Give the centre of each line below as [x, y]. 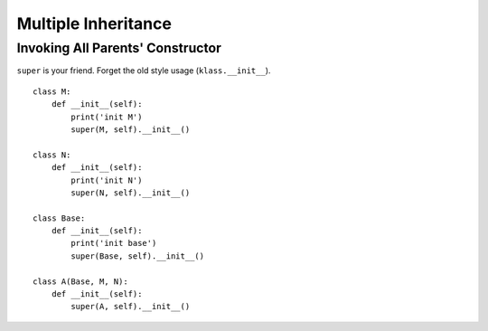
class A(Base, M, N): [80, 281]
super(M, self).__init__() [131, 129]
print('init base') [114, 243]
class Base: [59, 218]
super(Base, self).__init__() [138, 256]
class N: [52, 155]
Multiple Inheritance [94, 24]
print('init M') [107, 117]
